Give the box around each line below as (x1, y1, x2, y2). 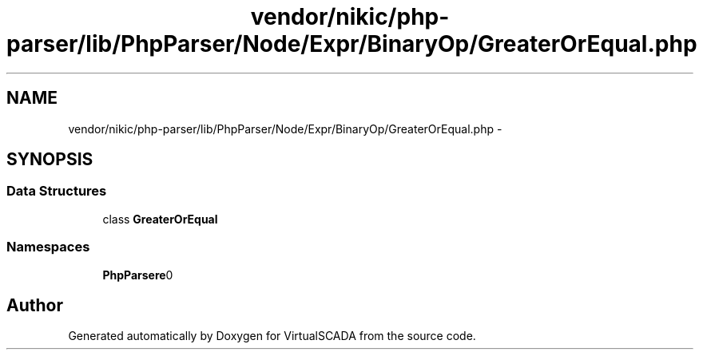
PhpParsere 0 (102, 267, 173, 282)
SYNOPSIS (6, 149, 93, 170)
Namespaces (6, 239, 90, 255)
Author (6, 295, 63, 315)
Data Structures (6, 183, 107, 200)
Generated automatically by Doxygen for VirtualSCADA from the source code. (68, 329, 476, 343)
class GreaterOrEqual (102, 212, 218, 226)
